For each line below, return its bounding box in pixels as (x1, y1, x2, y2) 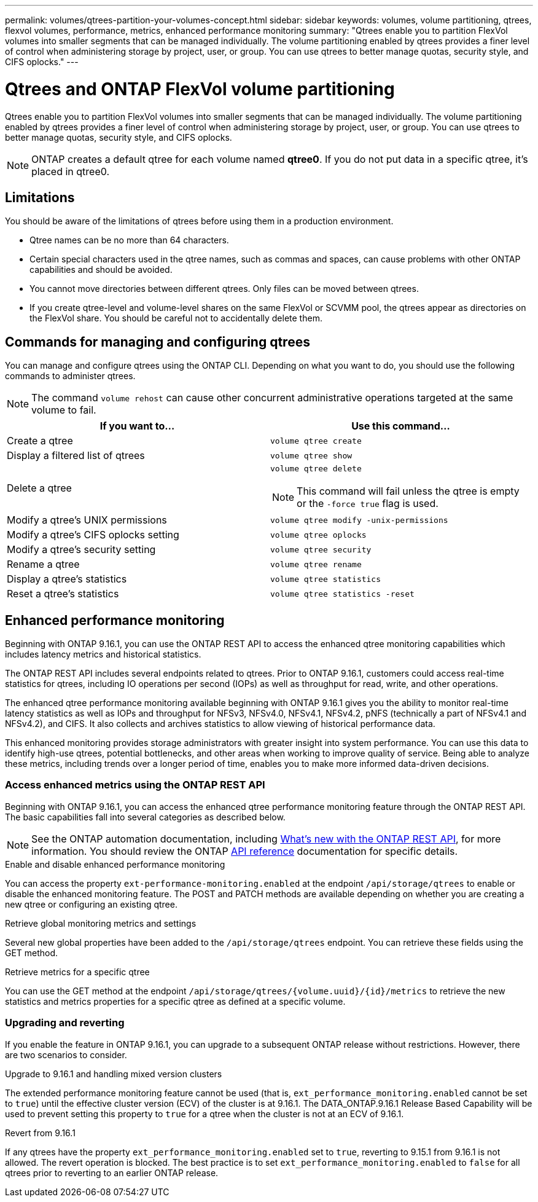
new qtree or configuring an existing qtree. (5, 898, 177, 909)
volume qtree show (270, 450, 353, 460)
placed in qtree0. (31, 165, 110, 178)
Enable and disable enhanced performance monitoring (5, 858, 225, 870)
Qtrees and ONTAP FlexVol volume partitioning (5, 78, 395, 100)
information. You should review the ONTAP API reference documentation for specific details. (31, 844, 458, 857)
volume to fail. (31, 404, 96, 417)
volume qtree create (270, 436, 362, 446)
